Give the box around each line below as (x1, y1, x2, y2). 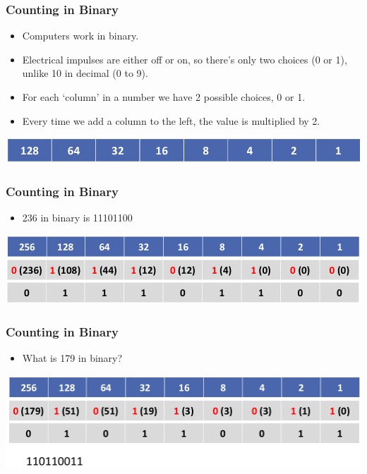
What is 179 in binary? (22, 351, 123, 365)
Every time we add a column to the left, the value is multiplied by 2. (22, 113, 320, 128)
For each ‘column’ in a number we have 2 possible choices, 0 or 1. (22, 90, 306, 104)
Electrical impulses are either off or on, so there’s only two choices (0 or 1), (22, 51, 347, 66)
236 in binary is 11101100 (22, 210, 133, 225)
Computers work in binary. (22, 28, 139, 43)
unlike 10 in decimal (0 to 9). (22, 66, 148, 80)
